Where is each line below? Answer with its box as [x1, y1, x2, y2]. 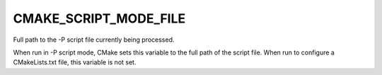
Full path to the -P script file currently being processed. [13, 35, 175, 44]
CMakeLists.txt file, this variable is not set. [13, 58, 137, 67]
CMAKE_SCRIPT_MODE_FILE [13, 11, 186, 26]
